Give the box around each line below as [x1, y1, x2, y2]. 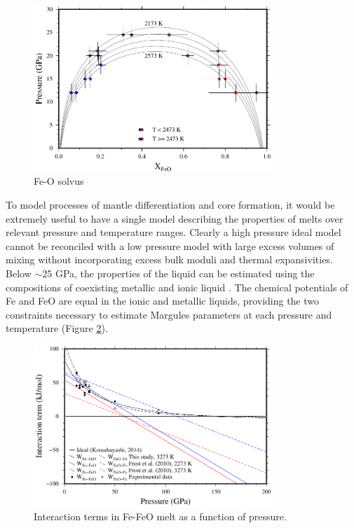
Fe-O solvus [34, 174, 84, 188]
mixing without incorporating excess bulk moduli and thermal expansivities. [6, 252, 333, 267]
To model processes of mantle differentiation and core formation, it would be [6, 197, 335, 212]
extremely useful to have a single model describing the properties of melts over [6, 211, 343, 225]
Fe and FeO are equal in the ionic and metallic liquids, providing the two [6, 293, 320, 308]
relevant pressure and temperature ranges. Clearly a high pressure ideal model [6, 225, 341, 239]
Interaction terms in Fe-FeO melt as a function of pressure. [34, 509, 287, 524]
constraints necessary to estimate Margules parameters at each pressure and [6, 307, 332, 321]
